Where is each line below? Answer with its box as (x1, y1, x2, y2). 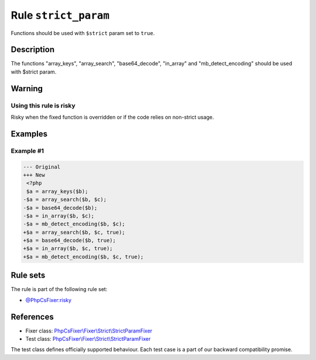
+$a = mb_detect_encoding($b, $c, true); (23, 253, 144, 260)
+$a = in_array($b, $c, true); (23, 245, 114, 252)
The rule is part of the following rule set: (11, 286, 108, 293)
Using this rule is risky (11, 101, 75, 109)
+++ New (23, 171, 45, 178)
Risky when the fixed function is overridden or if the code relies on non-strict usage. (11, 114, 214, 120)
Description (11, 44, 55, 55)
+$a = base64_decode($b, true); (23, 237, 116, 244)
